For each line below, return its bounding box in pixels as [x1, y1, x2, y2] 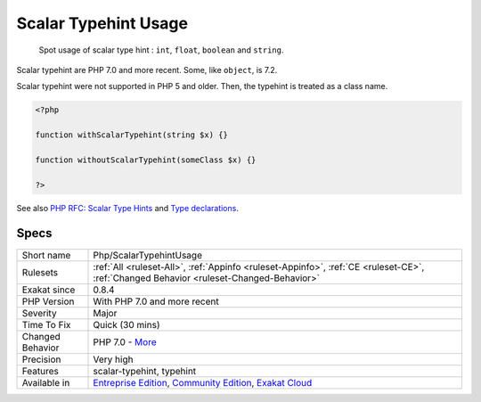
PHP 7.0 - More [93, 335, 157, 348]
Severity [21, 307, 57, 319]
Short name [21, 249, 71, 261]
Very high [93, 353, 134, 365]
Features [21, 365, 60, 377]
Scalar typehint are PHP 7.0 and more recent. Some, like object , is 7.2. [16, 64, 278, 75]
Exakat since [21, 283, 76, 296]
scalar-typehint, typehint [93, 365, 197, 377]
